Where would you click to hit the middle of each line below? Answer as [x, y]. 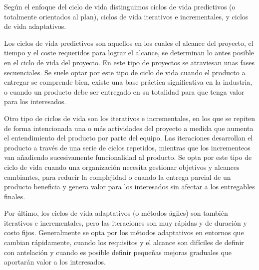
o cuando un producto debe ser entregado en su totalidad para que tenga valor [124, 91]
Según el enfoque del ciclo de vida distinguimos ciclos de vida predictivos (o [120, 6]
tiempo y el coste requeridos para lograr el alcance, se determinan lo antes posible [129, 53]
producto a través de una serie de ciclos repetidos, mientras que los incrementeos [127, 147]
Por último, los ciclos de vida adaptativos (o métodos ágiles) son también [116, 213]
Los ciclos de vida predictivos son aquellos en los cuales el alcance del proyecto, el [129, 43]
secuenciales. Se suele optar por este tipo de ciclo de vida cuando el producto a [125, 72]
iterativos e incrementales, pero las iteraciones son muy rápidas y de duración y [126, 222]
